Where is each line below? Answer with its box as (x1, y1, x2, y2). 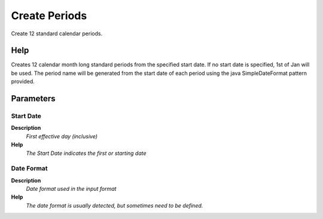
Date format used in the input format (26, 185, 117, 193)
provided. (11, 78, 35, 85)
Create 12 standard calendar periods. (11, 30, 103, 37)
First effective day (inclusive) (26, 132, 98, 140)
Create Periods (11, 9, 87, 22)
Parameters (11, 93, 56, 104)
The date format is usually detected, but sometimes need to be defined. (26, 202, 203, 209)
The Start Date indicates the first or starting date (26, 150, 147, 157)
